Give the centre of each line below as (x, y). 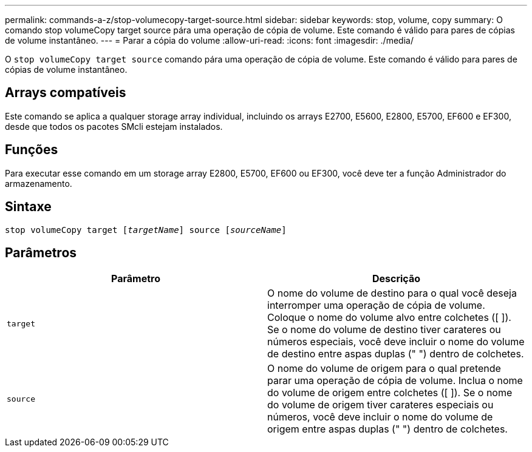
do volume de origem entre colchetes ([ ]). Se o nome (390, 393)
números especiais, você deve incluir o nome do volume (396, 342)
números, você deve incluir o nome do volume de (380, 417)
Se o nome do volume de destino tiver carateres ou (384, 330)
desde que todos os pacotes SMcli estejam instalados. (114, 126)
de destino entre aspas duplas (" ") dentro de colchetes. (396, 354)
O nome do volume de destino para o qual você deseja (392, 293)
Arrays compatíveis (66, 93)
